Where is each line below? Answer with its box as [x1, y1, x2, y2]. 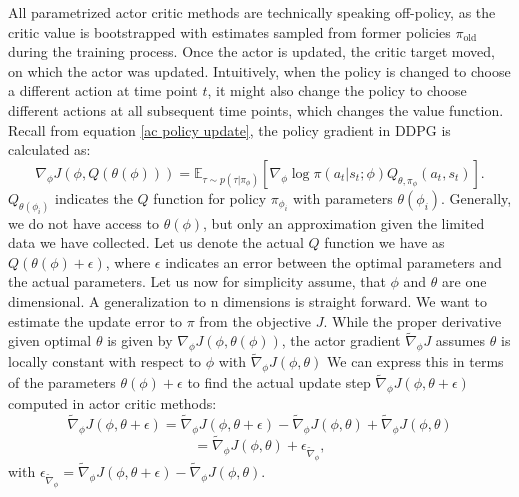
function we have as [324, 232, 445, 253]
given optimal [8, 330, 92, 351]
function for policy [153, 187, 267, 208]
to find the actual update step [187, 372, 371, 393]
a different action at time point [8, 80, 198, 101]
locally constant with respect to [8, 351, 202, 372]
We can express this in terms [327, 351, 504, 372]
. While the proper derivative [323, 310, 502, 331]
